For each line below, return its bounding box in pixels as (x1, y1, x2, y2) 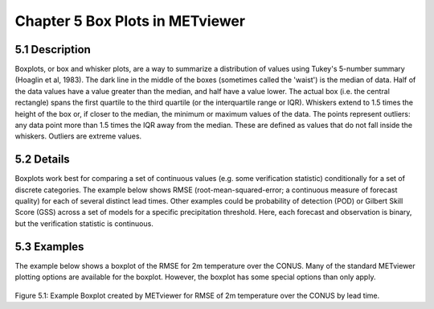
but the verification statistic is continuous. (14, 218, 154, 229)
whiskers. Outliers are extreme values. (14, 131, 142, 141)
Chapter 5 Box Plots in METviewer (14, 12, 245, 30)
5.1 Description (14, 43, 92, 56)
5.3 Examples (14, 240, 84, 253)
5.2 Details (14, 153, 70, 167)
